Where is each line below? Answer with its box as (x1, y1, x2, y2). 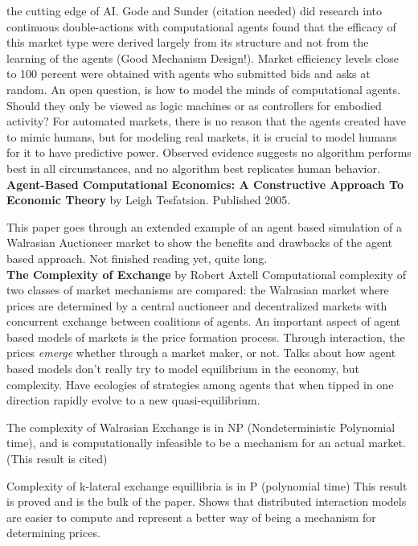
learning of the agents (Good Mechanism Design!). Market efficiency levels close (6, 49, 399, 66)
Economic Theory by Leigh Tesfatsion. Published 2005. (6, 191, 291, 208)
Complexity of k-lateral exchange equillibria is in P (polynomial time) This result (6, 477, 408, 494)
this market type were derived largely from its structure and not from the (6, 34, 369, 51)
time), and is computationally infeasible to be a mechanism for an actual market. (6, 434, 406, 451)
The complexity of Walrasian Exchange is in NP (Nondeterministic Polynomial (6, 418, 395, 435)
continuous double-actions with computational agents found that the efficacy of (6, 18, 396, 35)
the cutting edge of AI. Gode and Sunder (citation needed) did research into (6, 2, 382, 18)
